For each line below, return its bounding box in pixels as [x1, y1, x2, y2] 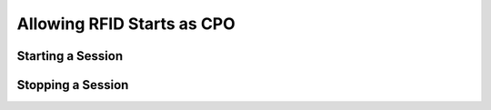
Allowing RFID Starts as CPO [16, 14, 235, 34]
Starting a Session [16, 48, 123, 64]
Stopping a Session [16, 77, 129, 93]
